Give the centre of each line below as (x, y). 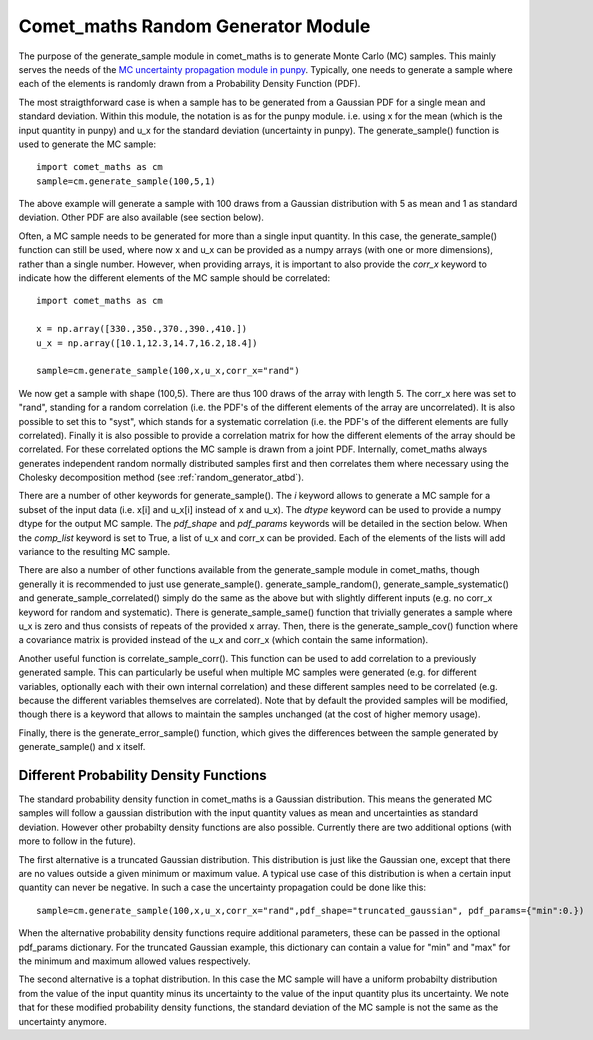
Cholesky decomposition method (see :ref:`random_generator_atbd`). (161, 477)
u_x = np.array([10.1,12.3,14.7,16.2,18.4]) (147, 343)
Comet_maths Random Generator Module (194, 26)
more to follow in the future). (77, 841)
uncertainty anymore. (62, 1021)
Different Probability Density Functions (142, 775)
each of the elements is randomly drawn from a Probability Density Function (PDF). (189, 84)
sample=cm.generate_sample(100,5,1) (126, 181)
